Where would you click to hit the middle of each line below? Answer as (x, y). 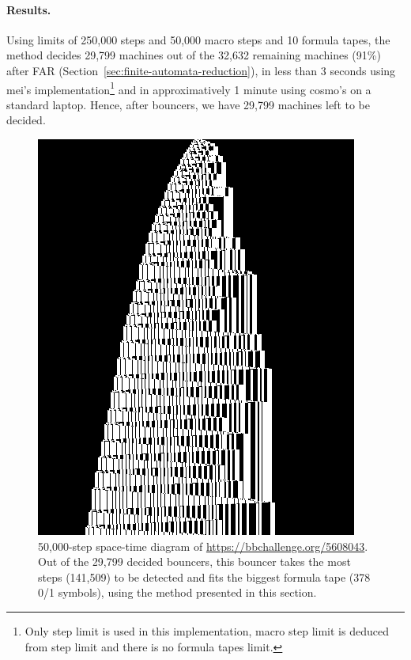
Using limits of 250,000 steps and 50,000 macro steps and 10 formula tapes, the (198, 39)
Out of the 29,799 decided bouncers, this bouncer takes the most (194, 561)
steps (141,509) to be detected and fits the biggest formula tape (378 (204, 577)
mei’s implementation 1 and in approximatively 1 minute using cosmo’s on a (189, 88)
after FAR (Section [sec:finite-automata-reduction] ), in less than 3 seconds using (201, 70)
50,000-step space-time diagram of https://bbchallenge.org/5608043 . (203, 546)
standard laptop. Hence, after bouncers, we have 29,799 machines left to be (188, 104)
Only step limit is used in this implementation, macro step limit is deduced (207, 630)
